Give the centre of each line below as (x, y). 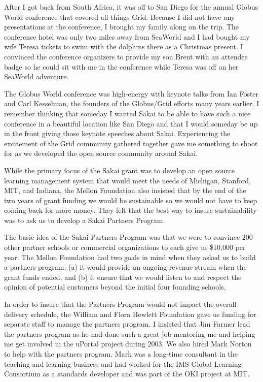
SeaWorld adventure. (36, 76)
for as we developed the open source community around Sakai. (101, 153)
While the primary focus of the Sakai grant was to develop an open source (119, 170)
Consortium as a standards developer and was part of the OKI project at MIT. (127, 374)
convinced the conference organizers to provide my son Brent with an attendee (126, 56)
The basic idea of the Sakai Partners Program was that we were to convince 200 (128, 237)
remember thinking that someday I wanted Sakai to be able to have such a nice (127, 113)
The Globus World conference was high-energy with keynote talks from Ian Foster (131, 93)
